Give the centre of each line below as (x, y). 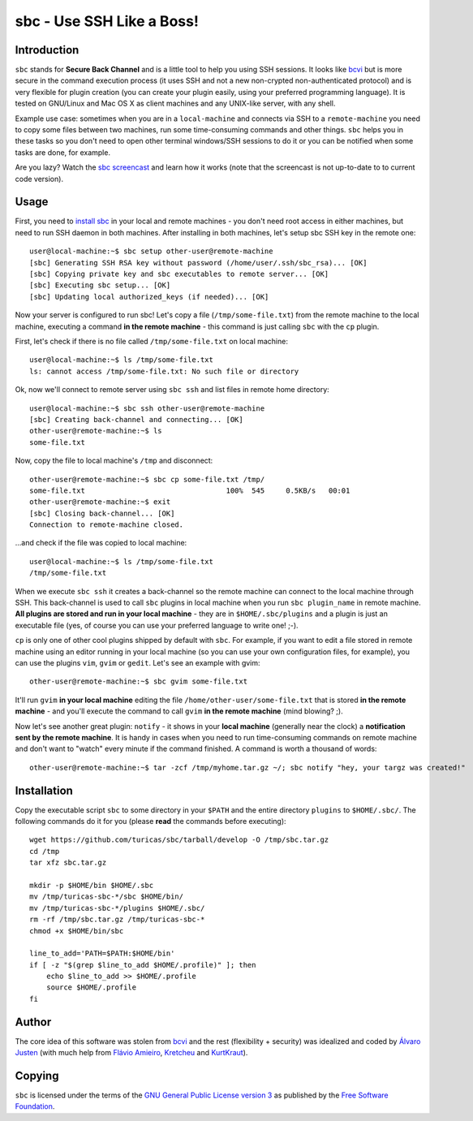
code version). (39, 179)
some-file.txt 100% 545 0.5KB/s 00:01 (190, 490)
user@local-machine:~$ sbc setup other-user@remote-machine (151, 251)
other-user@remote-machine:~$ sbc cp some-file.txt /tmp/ (147, 479)
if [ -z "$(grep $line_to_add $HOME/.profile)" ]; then (143, 965)
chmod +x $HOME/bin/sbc (77, 931)
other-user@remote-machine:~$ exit (100, 502)
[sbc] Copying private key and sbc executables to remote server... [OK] (179, 274)
